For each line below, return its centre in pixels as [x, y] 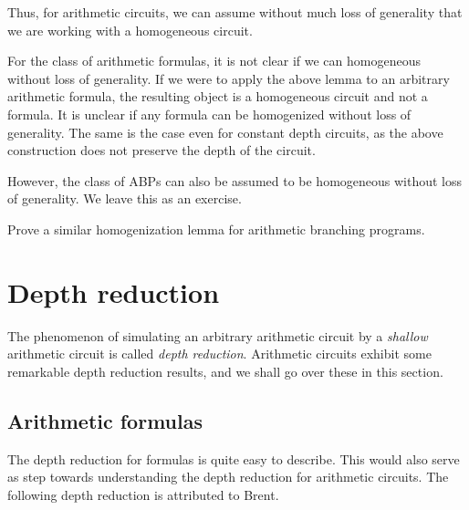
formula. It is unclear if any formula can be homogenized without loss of [209, 114]
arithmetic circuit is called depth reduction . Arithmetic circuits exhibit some [219, 354]
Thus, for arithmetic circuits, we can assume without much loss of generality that [235, 12]
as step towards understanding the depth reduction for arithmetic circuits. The [228, 477]
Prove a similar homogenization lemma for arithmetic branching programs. [216, 229]
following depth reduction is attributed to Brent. [143, 494]
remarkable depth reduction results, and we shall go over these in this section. [225, 371]
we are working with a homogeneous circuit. [130, 30]
